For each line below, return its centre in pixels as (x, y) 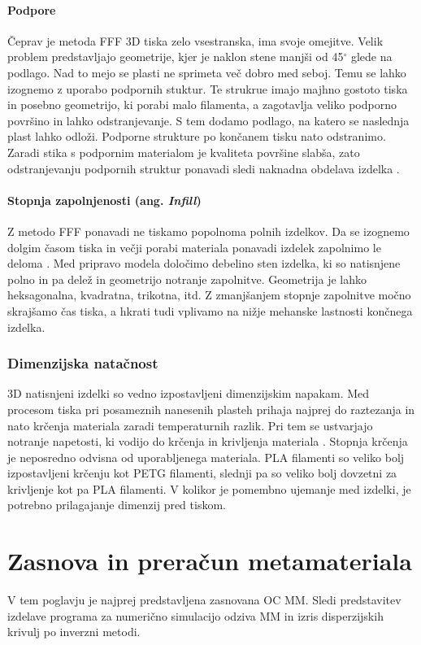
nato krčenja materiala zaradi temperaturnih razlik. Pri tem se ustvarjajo (190, 425)
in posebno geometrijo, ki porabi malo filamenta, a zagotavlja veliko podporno (202, 105)
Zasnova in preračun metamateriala (210, 561)
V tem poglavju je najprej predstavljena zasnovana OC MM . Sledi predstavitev (204, 600)
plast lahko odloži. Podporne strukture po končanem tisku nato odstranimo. (197, 136)
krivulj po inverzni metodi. (74, 632)
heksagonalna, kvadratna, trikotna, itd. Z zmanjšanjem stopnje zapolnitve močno (209, 295)
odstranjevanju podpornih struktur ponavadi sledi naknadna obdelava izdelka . (204, 168)
